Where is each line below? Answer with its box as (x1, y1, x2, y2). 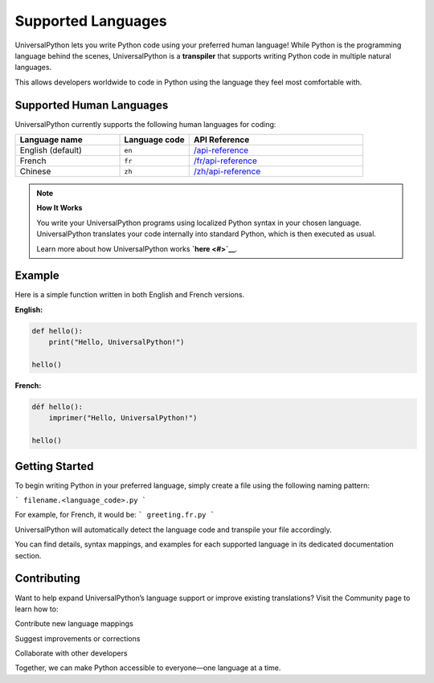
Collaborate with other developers (14, 648, 128, 658)
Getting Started (14, 459, 94, 473)
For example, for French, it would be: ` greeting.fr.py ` (14, 510, 215, 520)
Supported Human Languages (14, 98, 169, 112)
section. (14, 550, 42, 560)
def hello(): (31, 326, 84, 335)
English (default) (19, 145, 82, 156)
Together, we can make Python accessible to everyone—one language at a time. (14, 663, 281, 673)
